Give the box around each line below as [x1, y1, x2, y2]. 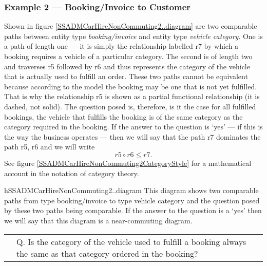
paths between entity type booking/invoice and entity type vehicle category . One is [4, 30, 263, 41]
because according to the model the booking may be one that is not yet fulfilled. [4, 81, 257, 91]
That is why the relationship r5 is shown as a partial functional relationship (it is [4, 91, 260, 102]
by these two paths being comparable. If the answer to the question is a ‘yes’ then [4, 205, 262, 216]
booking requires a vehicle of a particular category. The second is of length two [4, 51, 253, 61]
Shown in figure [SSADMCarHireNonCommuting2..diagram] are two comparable [4, 21, 257, 31]
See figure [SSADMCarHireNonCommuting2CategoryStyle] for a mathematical [4, 157, 252, 168]
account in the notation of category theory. [4, 167, 139, 178]
